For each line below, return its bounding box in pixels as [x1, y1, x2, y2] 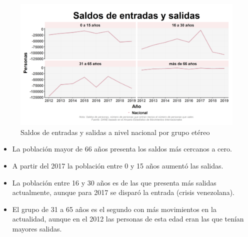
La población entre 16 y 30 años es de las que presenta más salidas [12, 177, 216, 187]
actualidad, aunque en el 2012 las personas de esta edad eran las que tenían [12, 213, 244, 224]
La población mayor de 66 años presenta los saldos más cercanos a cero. [12, 143, 232, 154]
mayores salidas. [12, 223, 62, 233]
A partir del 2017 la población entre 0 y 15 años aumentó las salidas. [12, 160, 223, 170]
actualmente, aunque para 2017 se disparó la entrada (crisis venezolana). [12, 187, 234, 197]
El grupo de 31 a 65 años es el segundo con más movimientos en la [12, 203, 216, 214]
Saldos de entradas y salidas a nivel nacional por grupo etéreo [20, 126, 210, 137]
